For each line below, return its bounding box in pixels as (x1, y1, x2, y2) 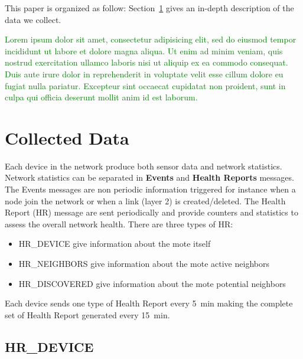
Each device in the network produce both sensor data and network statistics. (5, 159, 282, 172)
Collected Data (5, 125, 129, 149)
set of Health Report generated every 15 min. (5, 308, 170, 321)
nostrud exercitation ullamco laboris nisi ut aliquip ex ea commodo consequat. (5, 56, 288, 68)
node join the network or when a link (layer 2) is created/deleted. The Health (5, 194, 286, 207)
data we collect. (5, 13, 61, 25)
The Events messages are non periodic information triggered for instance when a (5, 183, 296, 195)
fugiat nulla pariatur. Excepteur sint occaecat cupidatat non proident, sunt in (5, 79, 286, 92)
